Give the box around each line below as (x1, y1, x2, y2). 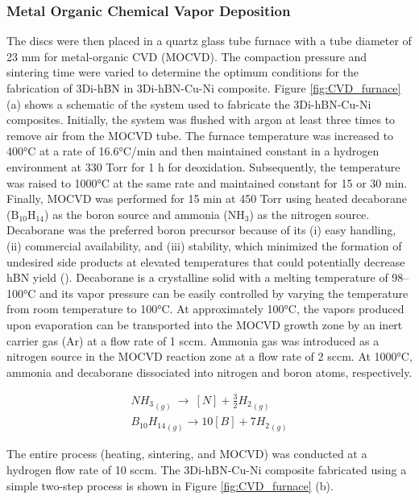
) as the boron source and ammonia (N (44, 205, 237, 222)
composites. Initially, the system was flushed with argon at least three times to (6, 111, 396, 128)
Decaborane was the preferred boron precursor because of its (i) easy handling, (6, 221, 396, 238)
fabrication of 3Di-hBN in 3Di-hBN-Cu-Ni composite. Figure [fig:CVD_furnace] (6, 80, 401, 96)
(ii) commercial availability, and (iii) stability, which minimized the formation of (6, 237, 402, 254)
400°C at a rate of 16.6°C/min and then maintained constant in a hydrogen (6, 143, 380, 159)
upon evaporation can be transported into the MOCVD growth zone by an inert (6, 316, 403, 333)
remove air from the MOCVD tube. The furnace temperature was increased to (6, 126, 394, 143)
